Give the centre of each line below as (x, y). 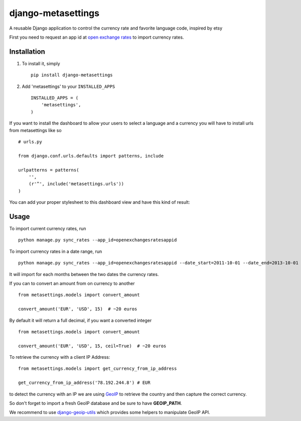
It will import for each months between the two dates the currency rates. (84, 274)
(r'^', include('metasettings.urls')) (76, 184)
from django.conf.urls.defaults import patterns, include (91, 156)
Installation (27, 51)
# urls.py (30, 142)
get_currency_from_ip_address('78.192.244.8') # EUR (84, 383)
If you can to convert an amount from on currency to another (72, 283)
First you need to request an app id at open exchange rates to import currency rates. (97, 37)
